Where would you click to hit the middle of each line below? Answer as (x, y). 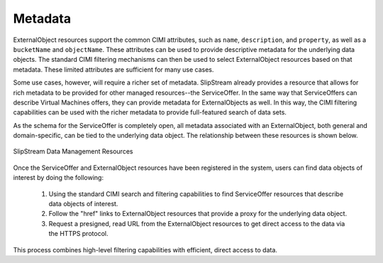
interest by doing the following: (59, 178)
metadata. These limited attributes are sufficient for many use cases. (113, 69)
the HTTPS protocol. (78, 234)
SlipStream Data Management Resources (73, 151)
